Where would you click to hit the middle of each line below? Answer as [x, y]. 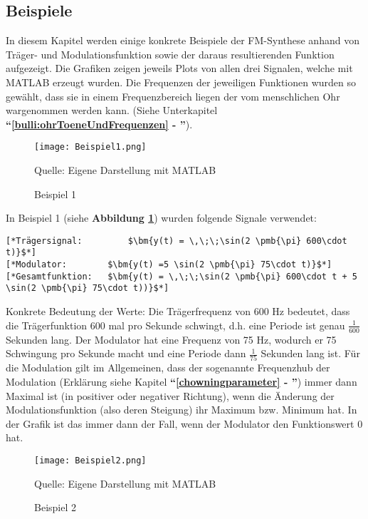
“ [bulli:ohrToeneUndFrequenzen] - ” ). [99, 124]
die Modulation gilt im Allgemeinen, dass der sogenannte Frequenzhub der [168, 368]
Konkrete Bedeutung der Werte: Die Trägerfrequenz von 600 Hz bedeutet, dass [178, 311]
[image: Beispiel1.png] [90, 147]
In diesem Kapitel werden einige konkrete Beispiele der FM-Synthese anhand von [183, 40]
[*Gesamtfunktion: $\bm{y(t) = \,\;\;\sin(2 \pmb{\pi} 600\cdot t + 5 [182, 276]
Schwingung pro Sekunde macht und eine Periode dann [126, 353]
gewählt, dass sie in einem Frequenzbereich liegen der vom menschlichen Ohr [173, 96]
